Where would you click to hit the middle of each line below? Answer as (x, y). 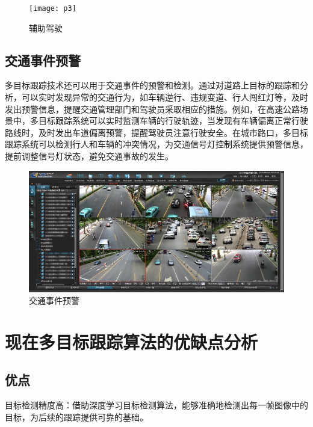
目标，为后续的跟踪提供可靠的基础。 (76, 416)
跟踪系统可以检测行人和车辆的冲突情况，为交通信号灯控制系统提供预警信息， (156, 144)
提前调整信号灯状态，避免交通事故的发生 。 (89, 156)
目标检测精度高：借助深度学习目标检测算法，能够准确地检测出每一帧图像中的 (156, 405)
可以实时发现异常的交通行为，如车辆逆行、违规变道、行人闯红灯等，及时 (165, 97)
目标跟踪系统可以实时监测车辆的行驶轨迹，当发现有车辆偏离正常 (165, 121)
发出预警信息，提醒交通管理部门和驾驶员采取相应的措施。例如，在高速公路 (152, 109)
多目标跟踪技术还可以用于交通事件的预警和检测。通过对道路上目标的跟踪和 (152, 85)
